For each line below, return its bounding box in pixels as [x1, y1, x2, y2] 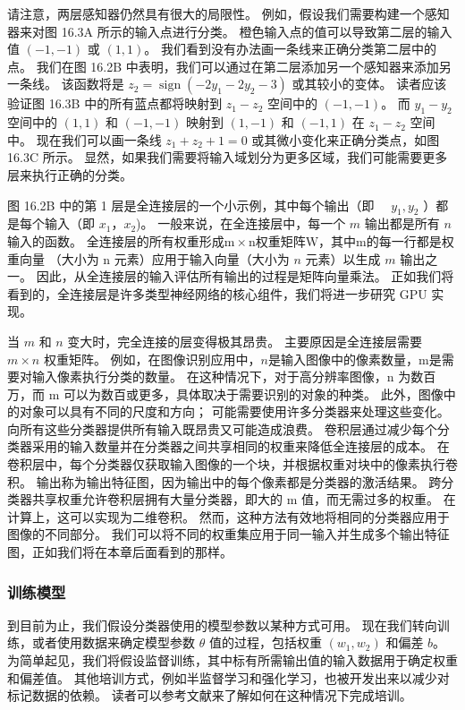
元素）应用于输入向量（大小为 [114, 249, 290, 268]
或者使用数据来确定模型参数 [31, 633, 195, 652]
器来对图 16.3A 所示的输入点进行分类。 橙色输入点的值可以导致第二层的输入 [7, 21, 452, 40]
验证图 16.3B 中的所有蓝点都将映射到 [7, 94, 223, 113]
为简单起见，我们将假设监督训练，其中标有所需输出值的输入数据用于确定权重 [7, 651, 458, 670]
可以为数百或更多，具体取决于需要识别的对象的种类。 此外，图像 [63, 384, 444, 403]
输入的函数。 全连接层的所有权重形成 [7, 231, 224, 250]
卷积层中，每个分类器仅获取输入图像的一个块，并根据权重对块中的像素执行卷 [7, 455, 458, 474]
